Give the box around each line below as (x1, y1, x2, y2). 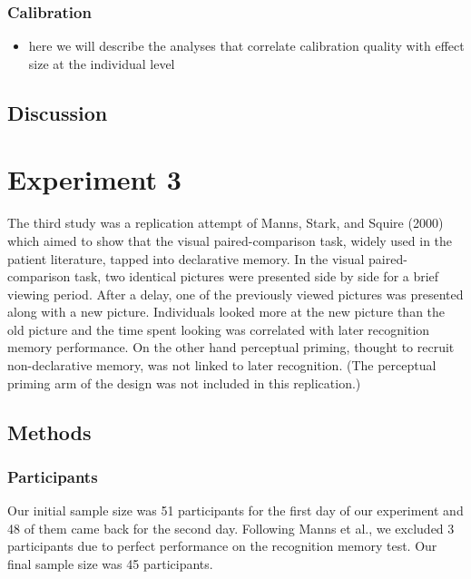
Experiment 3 (7, 161, 182, 198)
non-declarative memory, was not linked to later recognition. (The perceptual (7, 356, 437, 375)
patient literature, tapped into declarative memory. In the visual (7, 249, 365, 268)
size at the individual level (28, 54, 175, 73)
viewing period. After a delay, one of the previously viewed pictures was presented (7, 284, 464, 303)
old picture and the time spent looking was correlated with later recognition (7, 319, 430, 339)
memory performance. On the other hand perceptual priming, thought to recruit (7, 338, 455, 357)
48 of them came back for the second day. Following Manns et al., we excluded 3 (7, 518, 455, 537)
